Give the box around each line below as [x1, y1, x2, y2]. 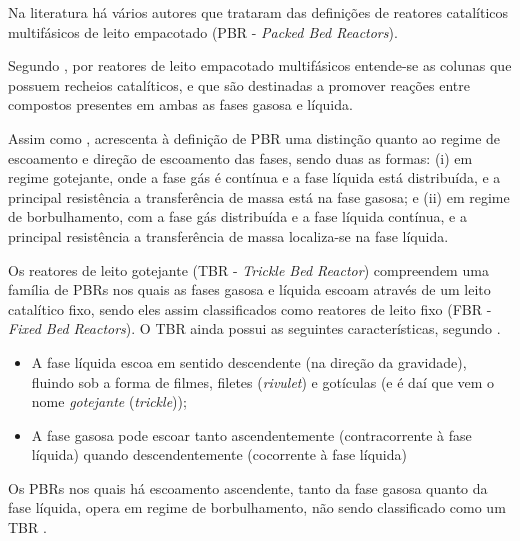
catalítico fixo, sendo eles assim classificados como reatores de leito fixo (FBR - [8, 298, 492, 319]
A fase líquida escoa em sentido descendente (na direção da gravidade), [31, 351, 467, 372]
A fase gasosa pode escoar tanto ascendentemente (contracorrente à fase [31, 424, 472, 445]
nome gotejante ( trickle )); [31, 391, 187, 412]
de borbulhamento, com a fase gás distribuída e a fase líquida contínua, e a [8, 206, 467, 227]
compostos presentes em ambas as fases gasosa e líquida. [8, 94, 353, 115]
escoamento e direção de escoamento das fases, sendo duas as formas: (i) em [8, 147, 473, 168]
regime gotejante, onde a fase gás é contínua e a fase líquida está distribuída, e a [8, 167, 501, 188]
